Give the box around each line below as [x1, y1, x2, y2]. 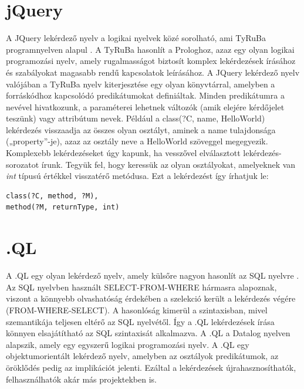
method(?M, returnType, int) [6, 203, 120, 212]
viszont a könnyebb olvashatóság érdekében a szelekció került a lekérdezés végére [6, 292, 296, 305]
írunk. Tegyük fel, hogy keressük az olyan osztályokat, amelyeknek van [41, 158, 296, 170]
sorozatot [6, 158, 39, 170]
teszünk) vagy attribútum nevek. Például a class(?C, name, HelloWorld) [6, 112, 265, 124]
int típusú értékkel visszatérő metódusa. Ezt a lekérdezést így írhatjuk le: [6, 170, 269, 182]
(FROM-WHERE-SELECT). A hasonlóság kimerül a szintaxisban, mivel [6, 303, 268, 316]
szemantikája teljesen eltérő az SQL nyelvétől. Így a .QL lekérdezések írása [6, 315, 275, 327]
